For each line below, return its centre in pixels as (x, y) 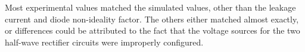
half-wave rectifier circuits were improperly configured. (104, 42)
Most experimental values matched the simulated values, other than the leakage (150, 7)
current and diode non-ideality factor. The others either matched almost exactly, (152, 19)
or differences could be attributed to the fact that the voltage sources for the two (152, 30)
